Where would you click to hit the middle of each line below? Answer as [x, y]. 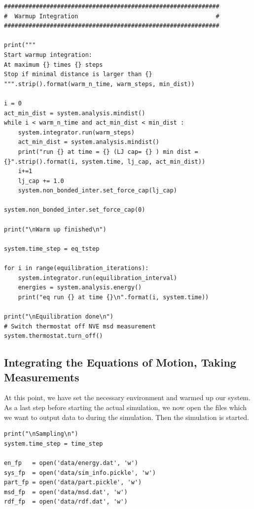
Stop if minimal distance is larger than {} [78, 74]
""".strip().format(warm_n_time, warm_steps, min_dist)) [99, 84]
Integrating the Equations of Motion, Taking [120, 362]
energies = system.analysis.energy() [80, 288]
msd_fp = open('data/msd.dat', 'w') [66, 492]
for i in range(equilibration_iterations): [76, 268]
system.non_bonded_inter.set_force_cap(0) [75, 210]
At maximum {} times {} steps [54, 65]
